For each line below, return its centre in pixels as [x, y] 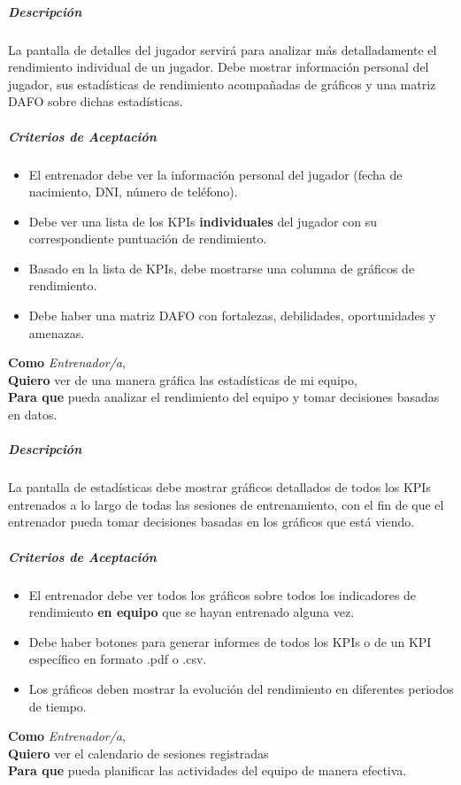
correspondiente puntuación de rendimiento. [148, 239]
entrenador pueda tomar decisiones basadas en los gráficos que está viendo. [211, 522]
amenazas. [57, 332]
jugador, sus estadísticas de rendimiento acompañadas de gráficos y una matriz [222, 84]
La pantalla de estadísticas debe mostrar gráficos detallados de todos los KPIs [219, 487]
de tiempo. [58, 706]
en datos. [33, 415]
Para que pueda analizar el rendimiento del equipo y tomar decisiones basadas [224, 397]
